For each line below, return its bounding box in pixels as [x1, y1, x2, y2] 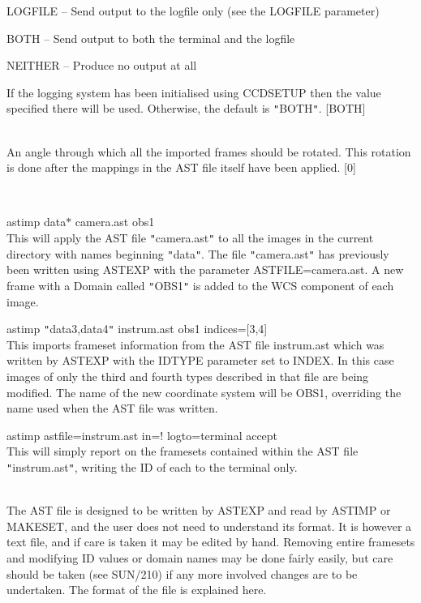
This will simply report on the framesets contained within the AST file [6, 443, 359, 460]
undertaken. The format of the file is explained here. [6, 581, 267, 598]
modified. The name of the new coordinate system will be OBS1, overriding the [6, 383, 402, 400]
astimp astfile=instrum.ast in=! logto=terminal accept [6, 426, 278, 443]
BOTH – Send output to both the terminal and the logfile [6, 29, 295, 46]
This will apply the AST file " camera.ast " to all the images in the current [6, 229, 374, 246]
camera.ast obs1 [75, 213, 155, 230]
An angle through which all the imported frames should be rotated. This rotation [6, 143, 411, 160]
